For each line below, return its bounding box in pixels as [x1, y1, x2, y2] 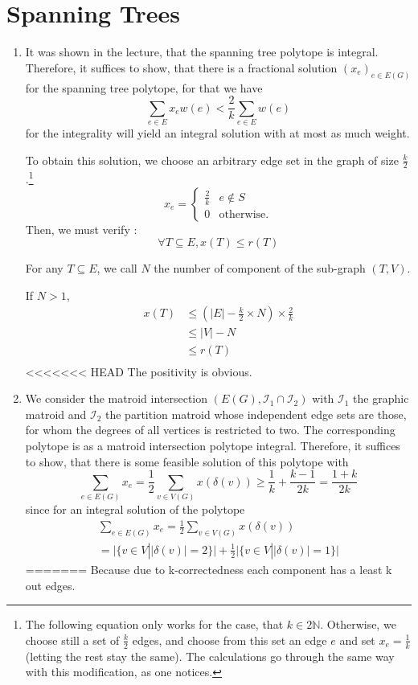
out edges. [25, 576, 76, 593]
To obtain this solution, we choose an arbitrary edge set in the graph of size [25, 151, 399, 168]
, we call [96, 260, 137, 277]
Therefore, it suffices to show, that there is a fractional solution [25, 59, 338, 76]
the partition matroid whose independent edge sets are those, [105, 405, 407, 422]
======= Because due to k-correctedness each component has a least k [25, 560, 392, 577]
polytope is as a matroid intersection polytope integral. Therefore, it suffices [25, 437, 400, 453]
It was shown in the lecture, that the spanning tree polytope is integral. [25, 43, 379, 60]
